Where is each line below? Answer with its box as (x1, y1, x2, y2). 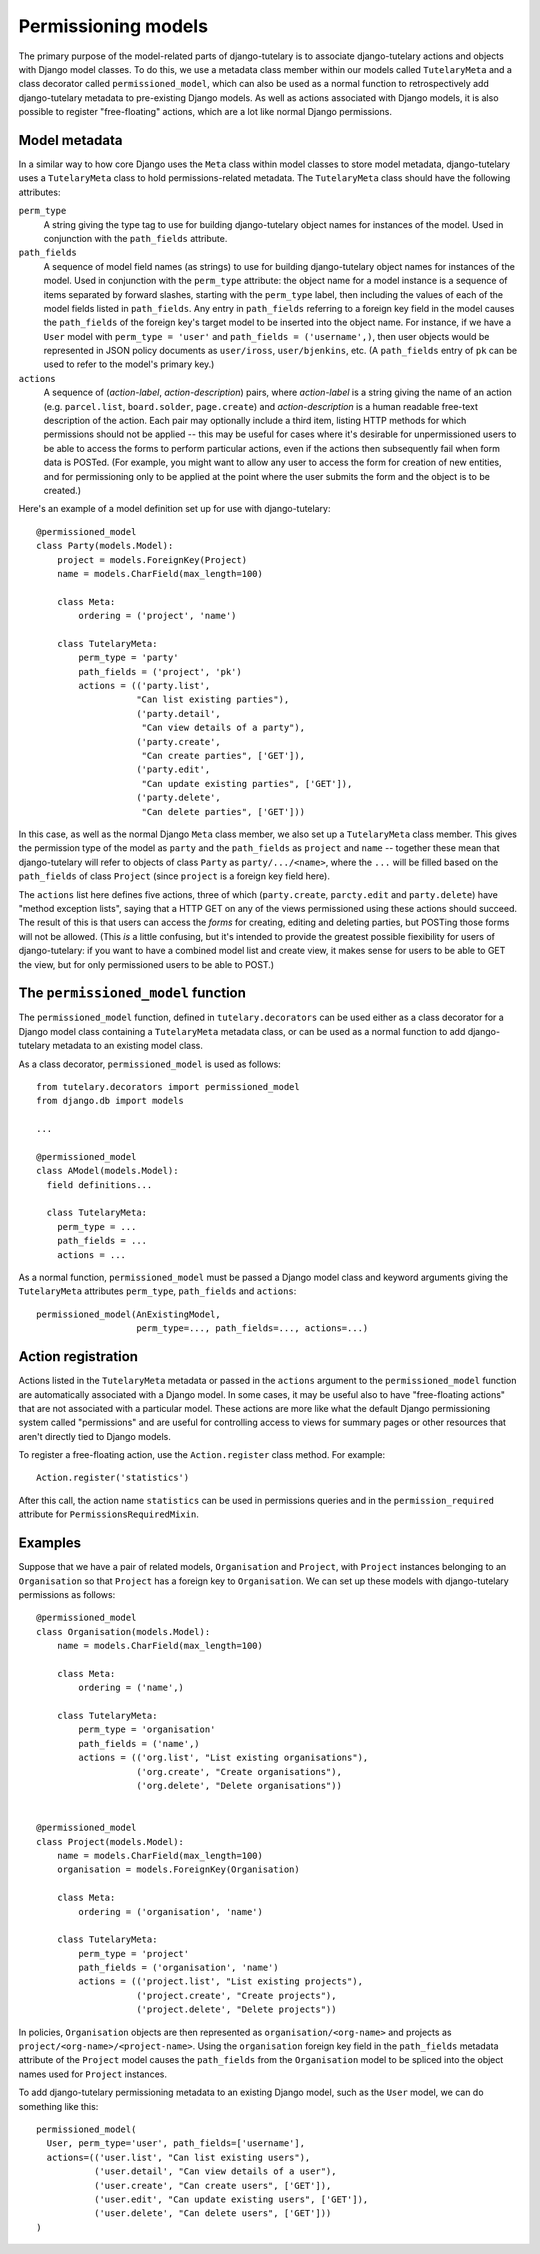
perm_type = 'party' (78, 652, 179, 664)
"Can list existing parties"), (136, 694, 290, 705)
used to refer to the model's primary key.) (43, 358, 215, 370)
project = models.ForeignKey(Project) (56, 554, 248, 565)
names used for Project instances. (18, 2068, 167, 2080)
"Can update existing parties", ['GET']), (141, 778, 353, 789)
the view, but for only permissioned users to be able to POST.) (18, 958, 275, 970)
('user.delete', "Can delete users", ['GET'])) (93, 2208, 332, 2219)
